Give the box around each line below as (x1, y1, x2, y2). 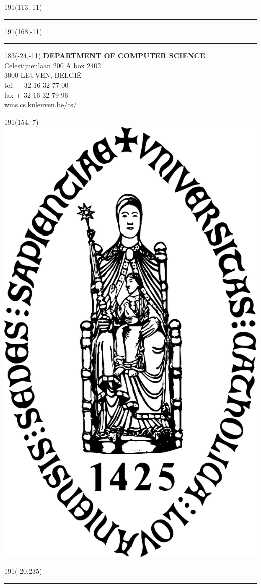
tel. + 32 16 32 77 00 (4, 79, 69, 90)
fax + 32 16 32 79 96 (4, 89, 68, 100)
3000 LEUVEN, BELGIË (4, 70, 82, 80)
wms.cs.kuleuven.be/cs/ (4, 99, 77, 110)
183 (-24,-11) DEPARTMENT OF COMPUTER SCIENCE (4, 50, 205, 61)
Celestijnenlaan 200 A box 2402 (4, 60, 101, 70)
